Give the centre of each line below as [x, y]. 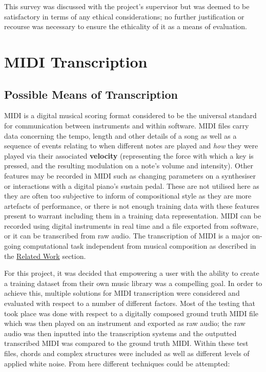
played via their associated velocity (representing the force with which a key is [129, 155]
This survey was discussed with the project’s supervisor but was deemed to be [127, 6]
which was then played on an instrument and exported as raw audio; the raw [125, 323]
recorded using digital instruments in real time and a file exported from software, [131, 225]
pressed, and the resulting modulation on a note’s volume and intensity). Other [129, 166]
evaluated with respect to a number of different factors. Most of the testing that [130, 303]
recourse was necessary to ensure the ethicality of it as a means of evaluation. [126, 26]
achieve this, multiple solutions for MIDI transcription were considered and [122, 293]
